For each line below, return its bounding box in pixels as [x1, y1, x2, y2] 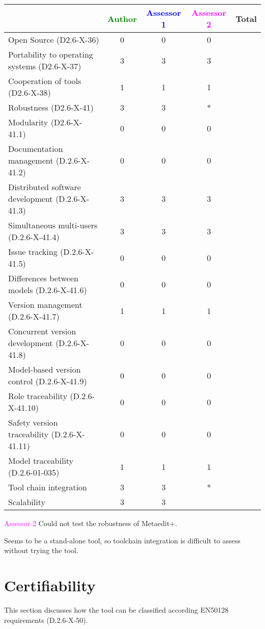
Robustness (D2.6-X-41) [8, 101, 94, 113]
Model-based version [8, 363, 81, 375]
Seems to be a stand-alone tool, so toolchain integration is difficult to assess [4, 535, 241, 545]
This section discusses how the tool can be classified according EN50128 [4, 604, 229, 615]
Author [107, 12, 137, 24]
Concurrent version [8, 325, 76, 337]
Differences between [8, 272, 78, 284]
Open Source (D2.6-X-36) [8, 34, 99, 45]
